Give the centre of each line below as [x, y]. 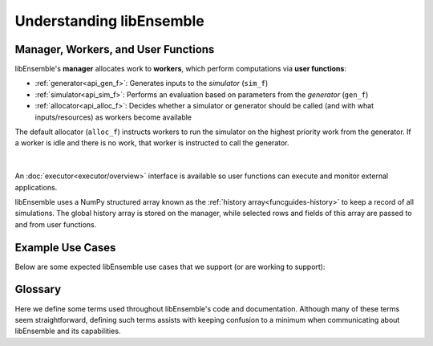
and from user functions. [56, 224]
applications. [36, 187]
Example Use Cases [65, 248]
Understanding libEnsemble [109, 21]
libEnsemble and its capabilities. [68, 331]
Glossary [38, 289]
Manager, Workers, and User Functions [115, 49]
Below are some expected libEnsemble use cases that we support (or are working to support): [170, 267]
